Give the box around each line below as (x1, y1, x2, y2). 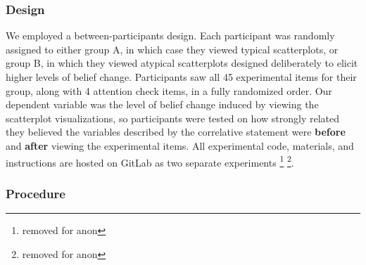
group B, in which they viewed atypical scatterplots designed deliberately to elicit (6, 56, 358, 70)
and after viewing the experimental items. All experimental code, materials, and (6, 138, 354, 153)
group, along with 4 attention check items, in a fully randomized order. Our (6, 83, 332, 98)
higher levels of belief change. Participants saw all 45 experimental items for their (6, 70, 357, 84)
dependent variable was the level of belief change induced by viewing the (6, 97, 319, 112)
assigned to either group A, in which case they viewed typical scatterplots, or (6, 41, 339, 56)
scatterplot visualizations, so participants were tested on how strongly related (6, 110, 339, 125)
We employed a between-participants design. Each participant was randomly (6, 28, 335, 43)
